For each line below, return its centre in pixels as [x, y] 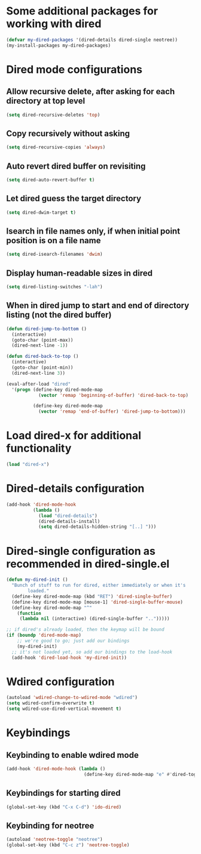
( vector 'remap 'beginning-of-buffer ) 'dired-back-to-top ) [113, 395]
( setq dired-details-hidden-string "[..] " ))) [97, 527]
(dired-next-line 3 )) [39, 373]
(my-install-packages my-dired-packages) [59, 45]
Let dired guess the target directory [74, 198]
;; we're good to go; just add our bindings [73, 641]
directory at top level [46, 101]
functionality [39, 448]
